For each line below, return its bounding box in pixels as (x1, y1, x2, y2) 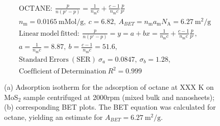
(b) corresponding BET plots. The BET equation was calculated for (4, 102, 216, 112)
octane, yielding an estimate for (4, 111, 103, 122)
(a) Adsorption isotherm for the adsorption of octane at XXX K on (4, 82, 214, 92)
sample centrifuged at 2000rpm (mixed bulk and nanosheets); (23, 91, 215, 102)
